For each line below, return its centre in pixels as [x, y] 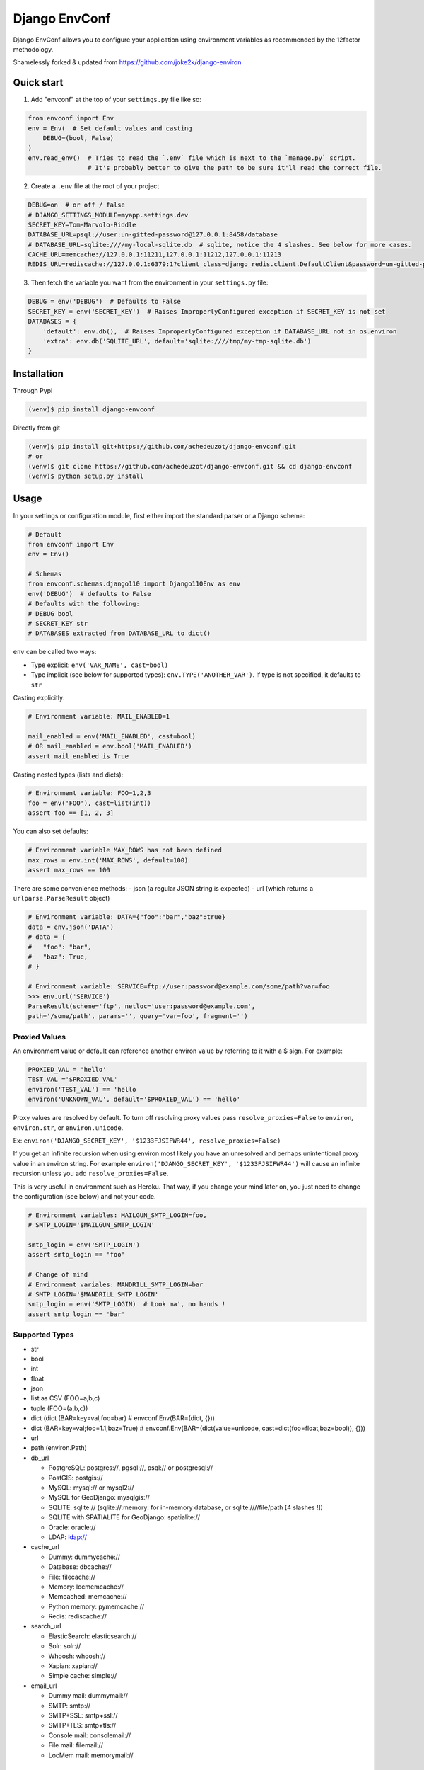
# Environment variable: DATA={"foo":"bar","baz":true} [127, 917]
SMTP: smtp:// [70, 1706]
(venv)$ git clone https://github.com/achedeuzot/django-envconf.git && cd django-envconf [190, 466]
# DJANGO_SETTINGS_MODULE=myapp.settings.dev [108, 215]
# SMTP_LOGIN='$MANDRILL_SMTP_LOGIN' [93, 1295]
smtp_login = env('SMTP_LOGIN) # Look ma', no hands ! [127, 1304]
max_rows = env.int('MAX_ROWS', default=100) [108, 860]
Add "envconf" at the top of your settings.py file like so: [116, 100]
